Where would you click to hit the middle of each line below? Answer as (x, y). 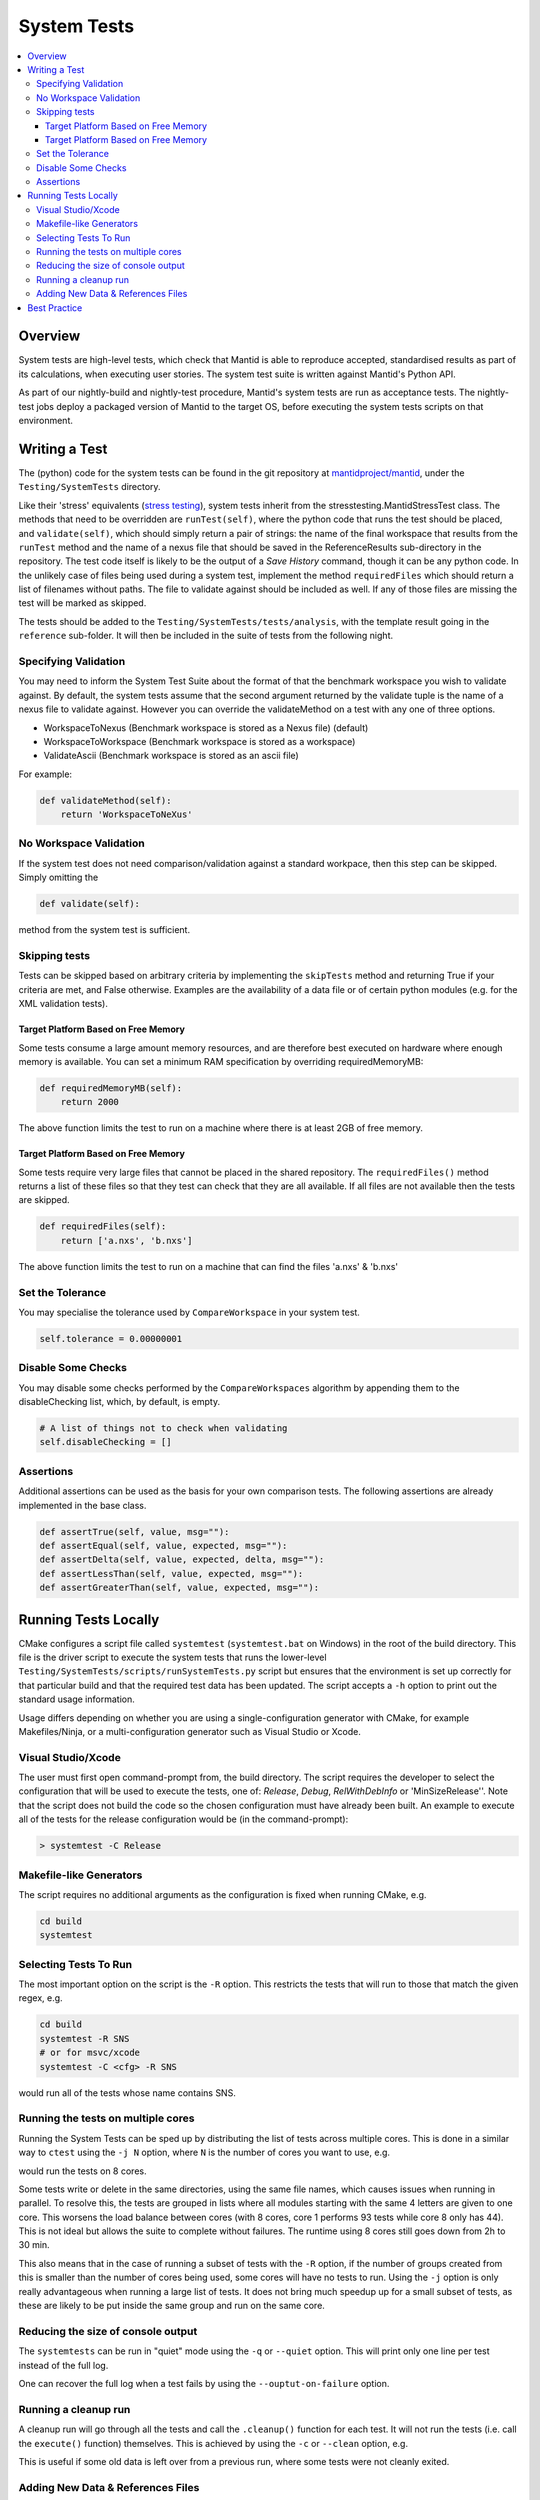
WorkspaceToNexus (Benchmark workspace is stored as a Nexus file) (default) (206, 727)
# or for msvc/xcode (89, 2053)
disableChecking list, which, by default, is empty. (119, 1402)
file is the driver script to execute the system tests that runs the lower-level (172, 1657)
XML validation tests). (63, 1004)
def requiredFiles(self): (103, 1226)
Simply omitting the (58, 877)
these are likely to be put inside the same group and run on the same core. (171, 2306)
